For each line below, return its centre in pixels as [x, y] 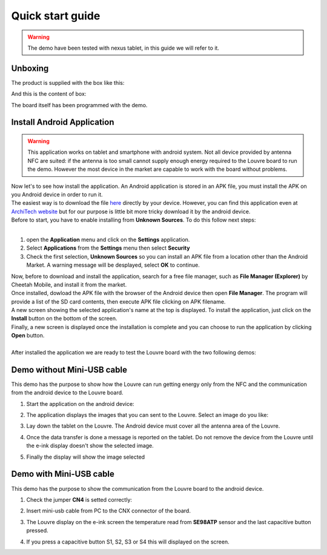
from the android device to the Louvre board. [67, 393]
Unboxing [30, 68]
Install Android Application [63, 122]
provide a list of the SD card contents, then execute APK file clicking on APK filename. [118, 301]
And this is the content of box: [49, 94]
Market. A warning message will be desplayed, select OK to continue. [113, 265]
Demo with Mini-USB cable [63, 474]
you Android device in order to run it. [57, 194]
